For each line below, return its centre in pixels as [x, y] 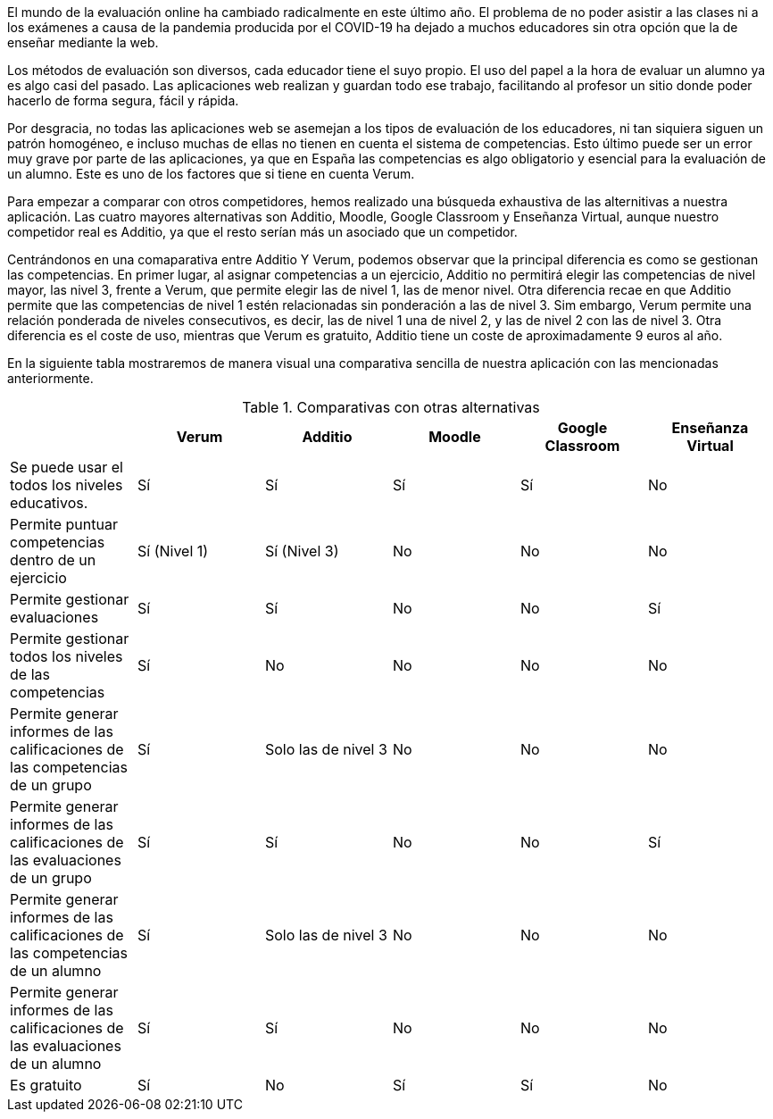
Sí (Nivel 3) [302, 551]
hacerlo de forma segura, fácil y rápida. [123, 100]
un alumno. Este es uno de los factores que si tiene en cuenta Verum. [211, 174]
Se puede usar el [66, 467]
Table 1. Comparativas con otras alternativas [391, 407]
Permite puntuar [64, 524]
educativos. [49, 503]
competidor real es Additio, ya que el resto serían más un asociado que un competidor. [262, 232]
